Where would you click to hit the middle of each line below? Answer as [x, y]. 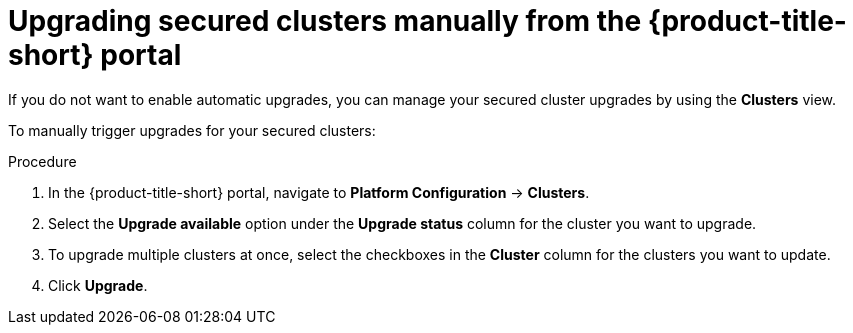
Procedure [42, 161]
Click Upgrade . [98, 285]
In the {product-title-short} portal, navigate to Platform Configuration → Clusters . [319, 192]
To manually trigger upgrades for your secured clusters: [192, 130]
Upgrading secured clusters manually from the [325, 21]
